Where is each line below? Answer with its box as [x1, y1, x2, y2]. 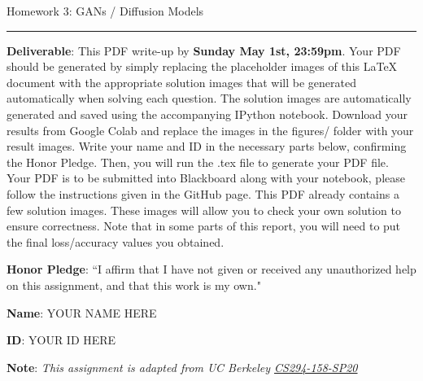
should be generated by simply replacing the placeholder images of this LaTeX [7, 58, 398, 75]
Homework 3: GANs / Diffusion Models [7, 2, 204, 19]
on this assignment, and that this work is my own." [7, 276, 261, 293]
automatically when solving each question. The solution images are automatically [7, 90, 412, 107]
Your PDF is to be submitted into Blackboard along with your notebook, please [7, 169, 405, 186]
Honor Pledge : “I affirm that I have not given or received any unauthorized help [7, 261, 416, 278]
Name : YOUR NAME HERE [7, 304, 157, 321]
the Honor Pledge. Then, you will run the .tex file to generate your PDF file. [7, 153, 389, 170]
